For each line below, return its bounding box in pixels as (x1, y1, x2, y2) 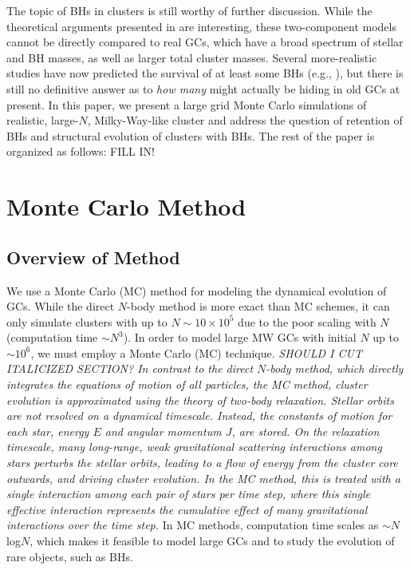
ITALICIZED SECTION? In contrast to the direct (6, 360, 254, 377)
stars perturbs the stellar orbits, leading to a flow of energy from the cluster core (6, 454, 398, 471)
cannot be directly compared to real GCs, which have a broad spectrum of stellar (6, 34, 404, 50)
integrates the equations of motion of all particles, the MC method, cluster (6, 376, 368, 393)
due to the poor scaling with (238, 313, 376, 330)
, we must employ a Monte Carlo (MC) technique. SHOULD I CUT (30, 344, 362, 361)
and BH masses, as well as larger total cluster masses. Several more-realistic (6, 49, 377, 65)
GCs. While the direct (6, 298, 115, 315)
